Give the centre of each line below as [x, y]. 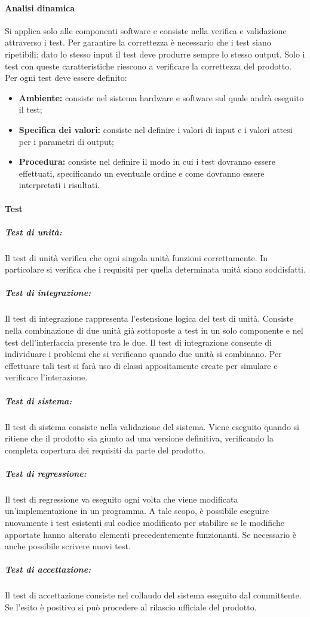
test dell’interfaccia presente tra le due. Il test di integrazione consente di [138, 342]
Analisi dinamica [40, 7]
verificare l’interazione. [46, 377]
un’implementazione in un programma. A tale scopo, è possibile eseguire [137, 511]
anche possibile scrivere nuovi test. [68, 546]
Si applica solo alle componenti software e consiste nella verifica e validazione [146, 30]
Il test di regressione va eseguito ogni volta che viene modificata [122, 499]
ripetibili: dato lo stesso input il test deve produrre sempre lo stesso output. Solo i [155, 54]
